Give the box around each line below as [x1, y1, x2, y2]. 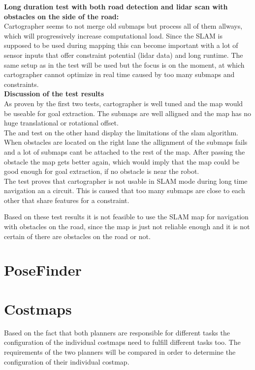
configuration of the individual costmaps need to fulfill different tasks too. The [4, 337, 241, 347]
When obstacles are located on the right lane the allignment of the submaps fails [4, 137, 248, 147]
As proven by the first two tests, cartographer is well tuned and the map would [4, 98, 243, 108]
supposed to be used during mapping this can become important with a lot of [4, 40, 238, 50]
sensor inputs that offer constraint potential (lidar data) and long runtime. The [4, 49, 243, 60]
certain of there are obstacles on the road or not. [4, 231, 151, 241]
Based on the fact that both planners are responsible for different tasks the [4, 327, 230, 337]
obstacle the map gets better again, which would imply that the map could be [4, 156, 240, 166]
